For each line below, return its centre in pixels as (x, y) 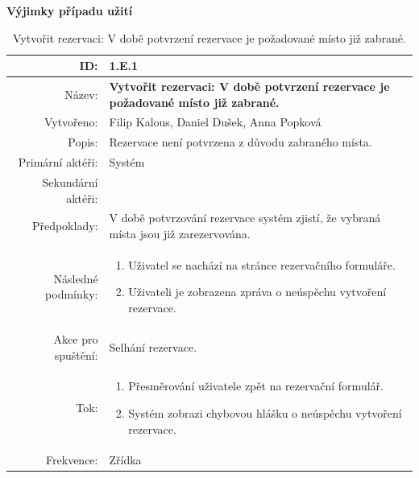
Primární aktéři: (58, 162)
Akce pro (76, 338)
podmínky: (72, 294)
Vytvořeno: (71, 122)
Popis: (83, 142)
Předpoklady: (65, 226)
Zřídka (125, 460)
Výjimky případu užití (70, 10)
